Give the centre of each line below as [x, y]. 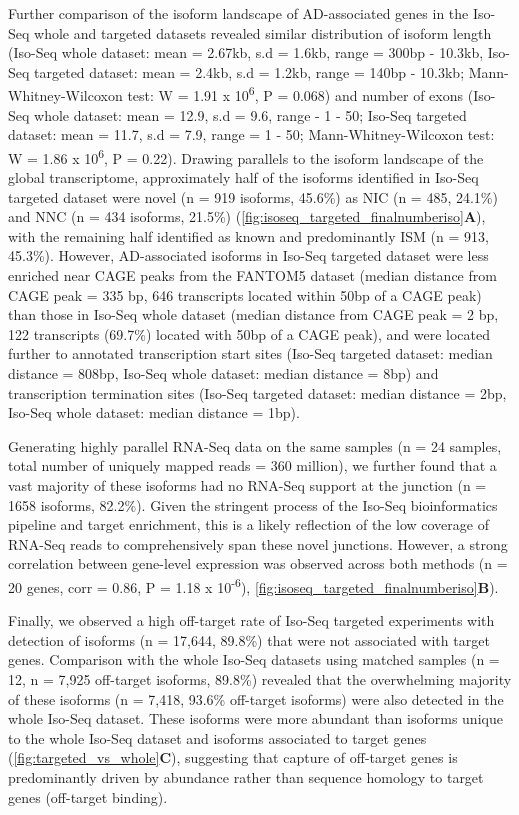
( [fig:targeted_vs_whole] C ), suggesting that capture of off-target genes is [233, 757]
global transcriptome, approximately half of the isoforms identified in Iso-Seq [243, 177]
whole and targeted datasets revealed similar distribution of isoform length [263, 32]
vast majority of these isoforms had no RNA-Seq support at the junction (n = [247, 484]
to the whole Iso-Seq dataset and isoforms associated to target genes [217, 737]
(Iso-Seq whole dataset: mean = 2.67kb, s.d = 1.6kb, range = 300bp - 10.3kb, [246, 52]
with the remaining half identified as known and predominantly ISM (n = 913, [248, 235]
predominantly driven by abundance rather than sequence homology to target [246, 776]
